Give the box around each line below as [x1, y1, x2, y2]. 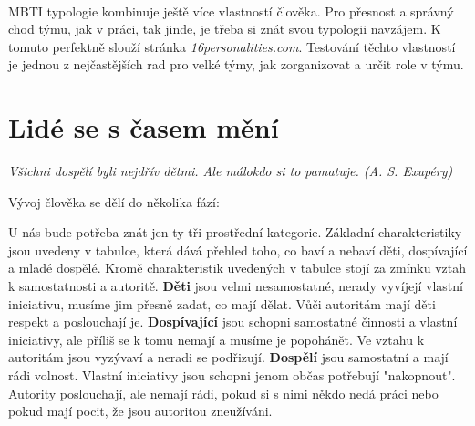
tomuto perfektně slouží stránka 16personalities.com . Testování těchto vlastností [8, 36, 456, 56]
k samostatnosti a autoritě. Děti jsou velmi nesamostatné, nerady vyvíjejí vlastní [8, 276, 463, 296]
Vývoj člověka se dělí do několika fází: [8, 192, 220, 211]
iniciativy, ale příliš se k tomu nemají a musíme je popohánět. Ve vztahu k [8, 329, 425, 348]
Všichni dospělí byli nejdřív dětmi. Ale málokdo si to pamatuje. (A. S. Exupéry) [8, 161, 453, 181]
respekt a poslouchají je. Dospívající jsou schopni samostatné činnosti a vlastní [8, 312, 458, 331]
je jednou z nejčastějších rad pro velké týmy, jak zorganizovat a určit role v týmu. [8, 55, 464, 74]
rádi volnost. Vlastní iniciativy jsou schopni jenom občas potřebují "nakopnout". [8, 366, 456, 385]
